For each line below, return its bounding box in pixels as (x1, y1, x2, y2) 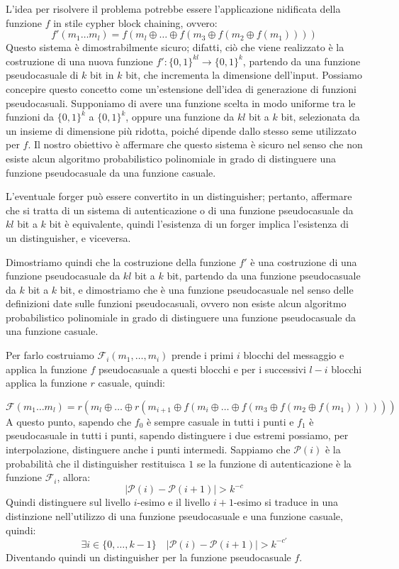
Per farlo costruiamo (6, 348, 94, 363)
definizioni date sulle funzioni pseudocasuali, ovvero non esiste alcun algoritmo (6, 296, 347, 311)
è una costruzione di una (250, 254, 357, 269)
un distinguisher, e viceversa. (6, 230, 131, 245)
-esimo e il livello (137, 495, 210, 509)
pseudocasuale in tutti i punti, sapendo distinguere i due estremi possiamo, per (6, 428, 349, 443)
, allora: (57, 470, 91, 485)
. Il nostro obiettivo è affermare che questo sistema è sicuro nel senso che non (28, 137, 363, 152)
